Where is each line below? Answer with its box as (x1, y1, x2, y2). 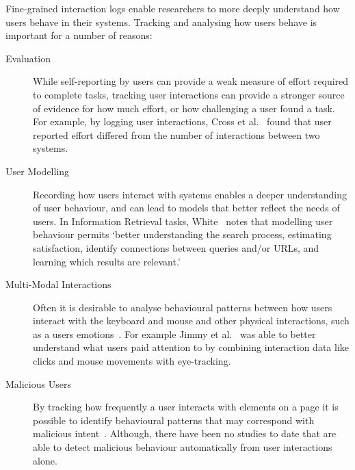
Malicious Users (5, 376, 71, 391)
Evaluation (5, 51, 51, 65)
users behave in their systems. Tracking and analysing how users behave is (5, 14, 317, 29)
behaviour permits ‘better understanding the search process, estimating (33, 227, 332, 241)
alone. (33, 453, 57, 467)
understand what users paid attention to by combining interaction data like (33, 340, 349, 354)
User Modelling (5, 164, 70, 178)
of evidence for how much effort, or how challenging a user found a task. (33, 101, 335, 115)
